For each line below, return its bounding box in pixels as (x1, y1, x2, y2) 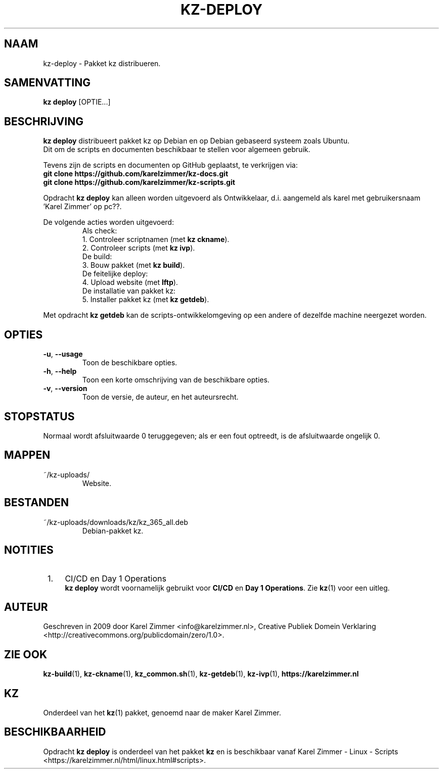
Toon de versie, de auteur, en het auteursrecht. (82, 393, 239, 402)
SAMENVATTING (4, 76, 91, 89)
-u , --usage (43, 350, 83, 359)
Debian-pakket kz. (82, 526, 144, 535)
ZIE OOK (4, 648, 48, 661)
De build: (82, 252, 112, 261)
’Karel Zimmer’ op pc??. (43, 202, 122, 211)
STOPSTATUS (4, 410, 75, 423)
